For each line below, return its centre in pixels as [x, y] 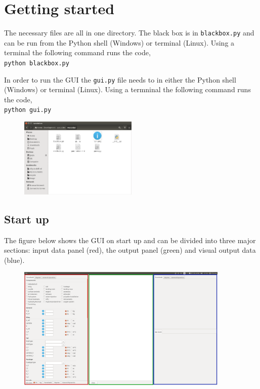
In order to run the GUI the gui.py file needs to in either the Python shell [120, 79]
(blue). [14, 260]
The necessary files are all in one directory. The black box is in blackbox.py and [129, 33]
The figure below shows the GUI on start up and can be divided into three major [130, 240]
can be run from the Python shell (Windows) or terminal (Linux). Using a [119, 42]
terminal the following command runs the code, [77, 52]
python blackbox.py [37, 63]
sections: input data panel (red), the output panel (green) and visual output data [130, 250]
